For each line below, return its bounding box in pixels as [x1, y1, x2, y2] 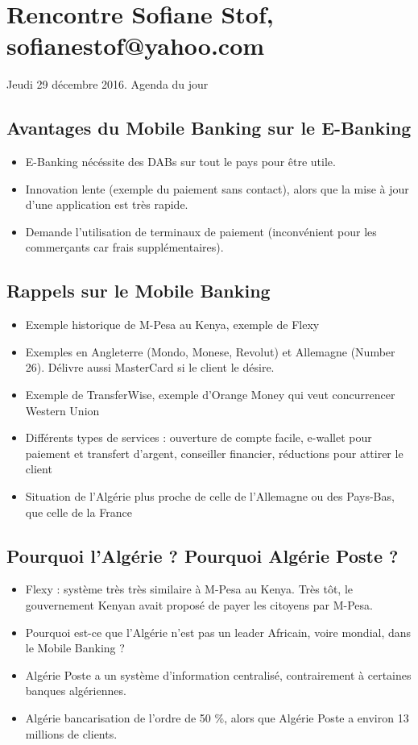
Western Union [25, 402, 100, 418]
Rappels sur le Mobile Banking [6, 278, 271, 303]
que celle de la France [25, 503, 132, 520]
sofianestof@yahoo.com [6, 29, 265, 62]
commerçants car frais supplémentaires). [25, 239, 224, 256]
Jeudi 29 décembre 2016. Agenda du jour [6, 76, 209, 93]
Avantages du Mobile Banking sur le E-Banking [6, 115, 412, 140]
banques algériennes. [25, 682, 126, 699]
